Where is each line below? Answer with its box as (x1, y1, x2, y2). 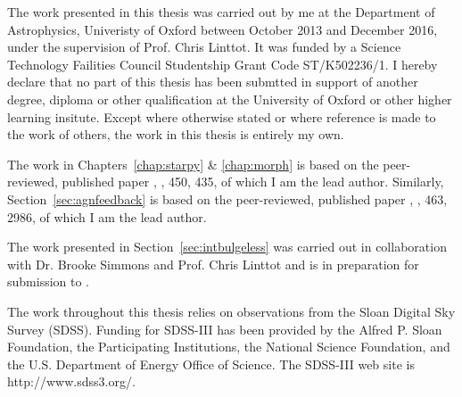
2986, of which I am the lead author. (7, 207, 207, 226)
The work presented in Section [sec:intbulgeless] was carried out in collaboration (7, 237, 447, 256)
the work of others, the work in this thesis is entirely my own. (7, 125, 344, 144)
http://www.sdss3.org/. (7, 372, 136, 391)
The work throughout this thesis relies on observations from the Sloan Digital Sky (7, 302, 456, 320)
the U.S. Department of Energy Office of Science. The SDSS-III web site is (7, 354, 415, 373)
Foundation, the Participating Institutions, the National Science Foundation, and (7, 337, 450, 356)
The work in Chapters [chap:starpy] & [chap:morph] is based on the (7, 154, 379, 173)
